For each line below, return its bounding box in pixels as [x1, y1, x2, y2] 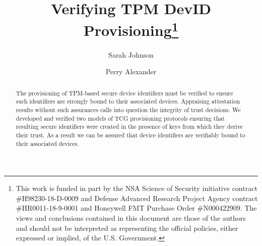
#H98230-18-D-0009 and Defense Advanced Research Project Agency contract [16, 192, 258, 203]
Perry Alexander [105, 66, 157, 77]
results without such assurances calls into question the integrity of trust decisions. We [16, 105, 241, 114]
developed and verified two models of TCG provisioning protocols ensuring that [16, 114, 225, 122]
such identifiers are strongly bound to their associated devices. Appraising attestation [16, 97, 240, 106]
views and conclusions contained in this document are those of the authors [16, 213, 246, 223]
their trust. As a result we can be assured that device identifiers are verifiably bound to [16, 130, 245, 139]
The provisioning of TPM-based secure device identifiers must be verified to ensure [16, 88, 233, 97]
